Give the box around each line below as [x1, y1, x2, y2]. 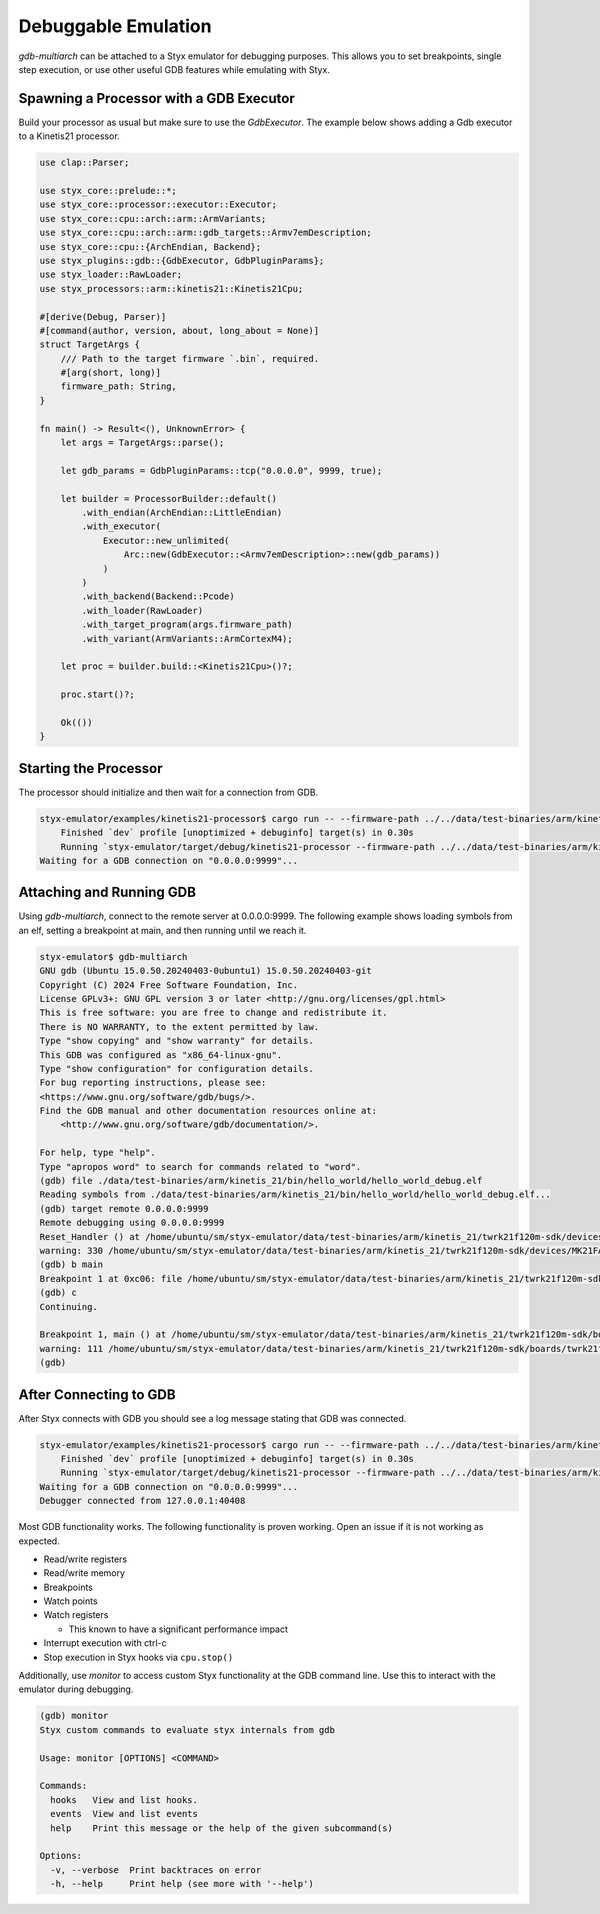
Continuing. [39, 1301, 99, 1312]
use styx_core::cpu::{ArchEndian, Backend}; [39, 241, 262, 252]
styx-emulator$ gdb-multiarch [39, 951, 188, 962]
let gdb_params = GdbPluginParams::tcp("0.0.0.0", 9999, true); [60, 465, 383, 476]
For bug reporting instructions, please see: [39, 1077, 267, 1089]
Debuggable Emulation [18, 15, 212, 37]
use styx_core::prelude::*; [39, 185, 177, 196]
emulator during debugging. [18, 1683, 134, 1695]
